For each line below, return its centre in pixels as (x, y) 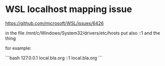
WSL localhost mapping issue (69, 9)
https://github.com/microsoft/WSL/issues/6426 (54, 23)
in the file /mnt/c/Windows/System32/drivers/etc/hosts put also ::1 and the (83, 33)
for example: (18, 48)
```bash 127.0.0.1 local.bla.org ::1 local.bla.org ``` (54, 58)
